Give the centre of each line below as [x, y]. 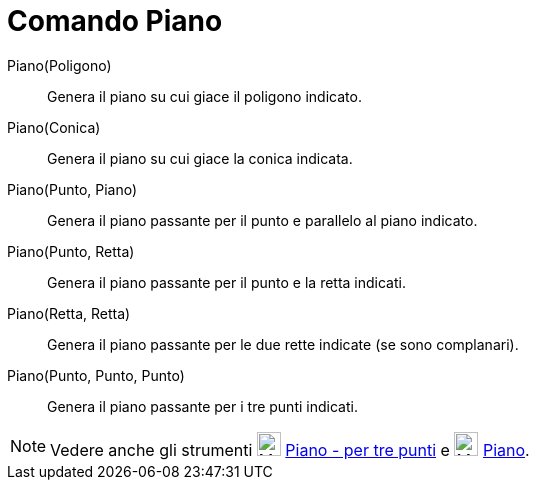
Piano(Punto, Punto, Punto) [96, 375]
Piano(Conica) [54, 127]
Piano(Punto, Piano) [72, 189]
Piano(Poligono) [59, 65]
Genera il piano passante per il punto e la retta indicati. [226, 282]
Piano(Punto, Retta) [71, 251]
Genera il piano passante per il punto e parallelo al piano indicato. [262, 220]
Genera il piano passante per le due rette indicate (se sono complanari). [283, 344]
